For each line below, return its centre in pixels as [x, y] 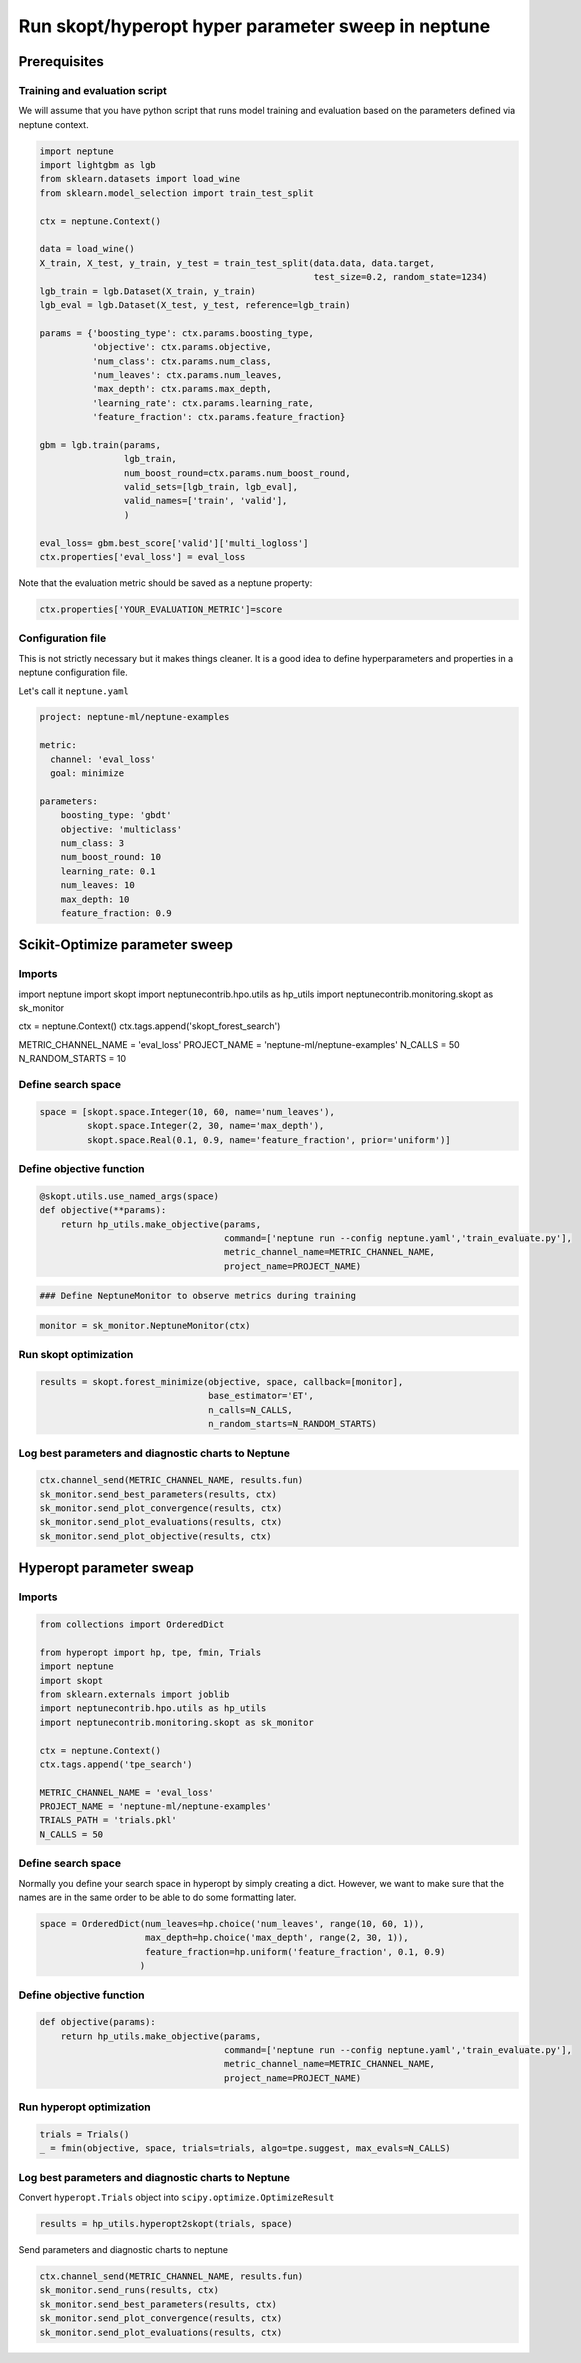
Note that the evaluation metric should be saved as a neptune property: [165, 583]
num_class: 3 [92, 843]
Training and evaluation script [92, 90]
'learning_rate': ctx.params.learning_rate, [202, 403]
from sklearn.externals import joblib [134, 1694]
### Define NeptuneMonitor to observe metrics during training [198, 1296]
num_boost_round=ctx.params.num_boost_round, [237, 473]
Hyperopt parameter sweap [106, 1568]
